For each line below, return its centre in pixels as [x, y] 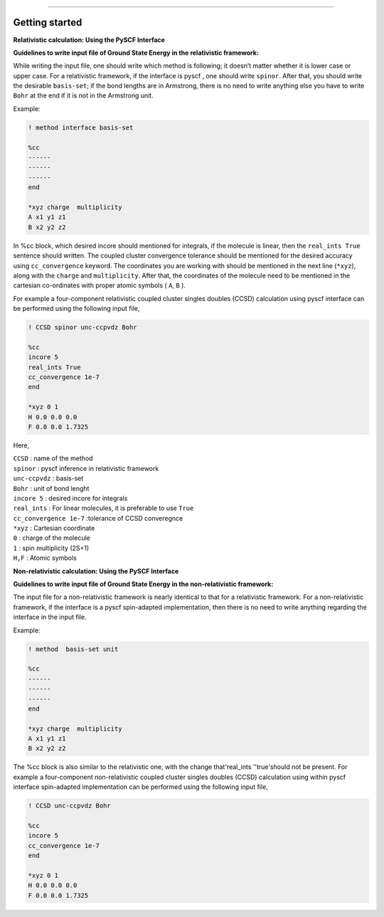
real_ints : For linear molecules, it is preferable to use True [103, 508]
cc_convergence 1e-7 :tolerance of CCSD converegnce [98, 518]
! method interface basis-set [81, 127]
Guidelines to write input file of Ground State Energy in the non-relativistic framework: [143, 584]
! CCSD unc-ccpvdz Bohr [70, 806]
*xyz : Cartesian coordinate [54, 528]
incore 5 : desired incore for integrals [70, 498]
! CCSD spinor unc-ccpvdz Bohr [83, 328]
